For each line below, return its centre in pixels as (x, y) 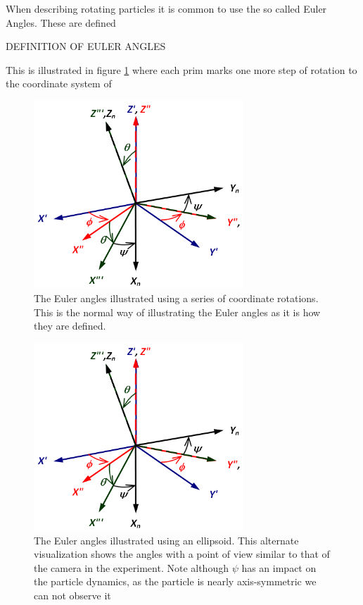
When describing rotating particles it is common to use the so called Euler (166, 8)
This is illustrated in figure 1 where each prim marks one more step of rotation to (181, 69)
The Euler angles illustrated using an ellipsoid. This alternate (166, 540)
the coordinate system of (59, 83)
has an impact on (279, 567)
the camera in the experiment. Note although (131, 567)
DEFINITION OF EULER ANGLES (86, 46)
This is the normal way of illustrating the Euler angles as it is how (177, 312)
